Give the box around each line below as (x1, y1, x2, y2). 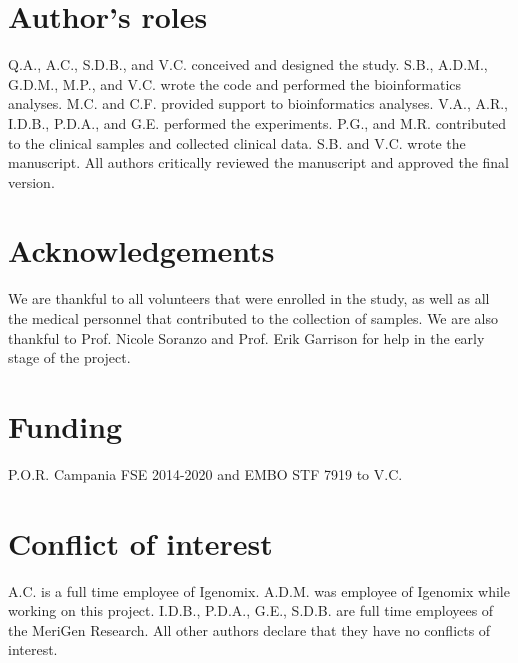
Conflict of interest (8, 522, 273, 563)
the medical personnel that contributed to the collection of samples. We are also (8, 308, 499, 328)
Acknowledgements (8, 230, 275, 271)
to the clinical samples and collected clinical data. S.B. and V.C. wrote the (8, 132, 466, 153)
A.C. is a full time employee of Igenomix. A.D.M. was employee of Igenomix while (8, 580, 510, 601)
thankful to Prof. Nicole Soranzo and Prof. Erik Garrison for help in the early (8, 327, 485, 348)
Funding (8, 405, 123, 446)
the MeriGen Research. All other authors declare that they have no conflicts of (8, 619, 491, 640)
